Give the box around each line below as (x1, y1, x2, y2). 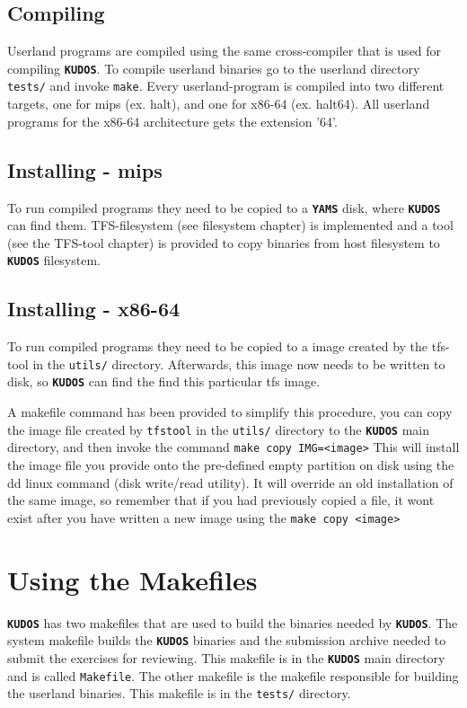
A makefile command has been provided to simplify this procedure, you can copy (7, 403, 453, 421)
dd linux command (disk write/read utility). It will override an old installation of (7, 473, 454, 491)
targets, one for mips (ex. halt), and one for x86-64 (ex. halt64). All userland (7, 94, 430, 113)
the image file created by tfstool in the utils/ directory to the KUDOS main (7, 420, 430, 438)
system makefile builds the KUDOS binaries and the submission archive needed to (7, 631, 446, 650)
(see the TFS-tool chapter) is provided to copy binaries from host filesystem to (7, 233, 440, 252)
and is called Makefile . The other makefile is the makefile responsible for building (7, 666, 459, 685)
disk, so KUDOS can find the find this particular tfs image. (7, 372, 321, 391)
